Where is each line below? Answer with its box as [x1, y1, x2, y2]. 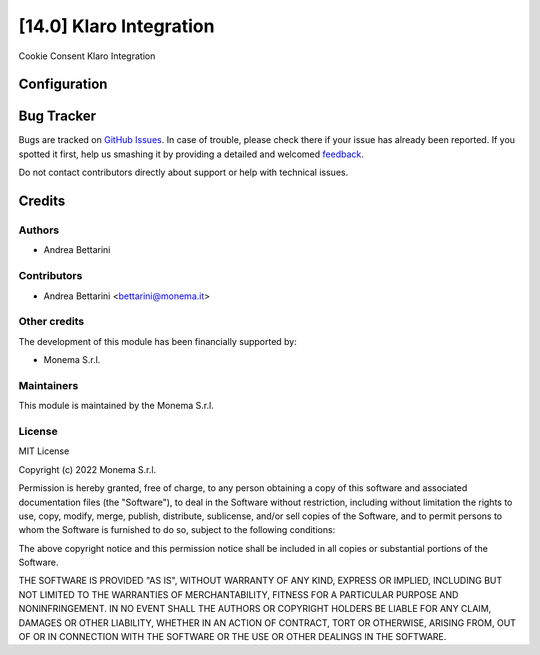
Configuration [18, 76, 108, 93]
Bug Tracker [18, 108, 97, 125]
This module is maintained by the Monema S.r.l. [18, 400, 214, 412]
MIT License [18, 445, 70, 457]
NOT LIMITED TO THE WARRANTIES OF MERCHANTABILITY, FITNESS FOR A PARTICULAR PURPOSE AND [18, 588, 459, 600]
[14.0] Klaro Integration [18, 15, 215, 37]
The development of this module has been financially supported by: [18, 335, 297, 347]
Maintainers [18, 378, 79, 392]
